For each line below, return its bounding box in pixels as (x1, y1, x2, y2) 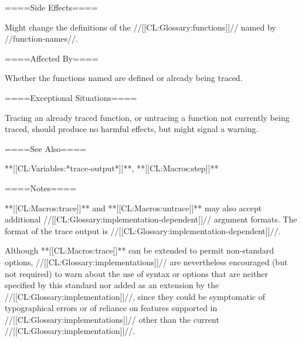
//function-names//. (5, 32, 78, 45)
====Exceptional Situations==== (5, 91, 137, 103)
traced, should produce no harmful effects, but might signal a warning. (5, 123, 259, 135)
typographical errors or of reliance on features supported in (5, 302, 218, 314)
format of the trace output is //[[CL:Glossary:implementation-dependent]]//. (5, 224, 281, 237)
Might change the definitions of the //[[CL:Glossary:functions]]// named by (5, 21, 276, 33)
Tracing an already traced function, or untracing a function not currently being (5, 111, 290, 123)
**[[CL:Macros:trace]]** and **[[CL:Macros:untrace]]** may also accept (5, 201, 262, 214)
